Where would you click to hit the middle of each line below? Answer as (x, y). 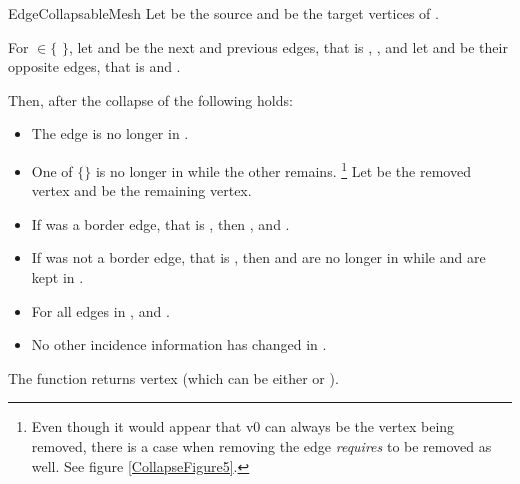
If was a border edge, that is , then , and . (160, 223)
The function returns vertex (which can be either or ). (173, 377)
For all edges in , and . (100, 310)
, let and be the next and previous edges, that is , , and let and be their (288, 46)
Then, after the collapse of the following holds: (150, 99)
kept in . (57, 277)
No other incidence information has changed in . (179, 344)
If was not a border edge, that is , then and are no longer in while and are (258, 257)
